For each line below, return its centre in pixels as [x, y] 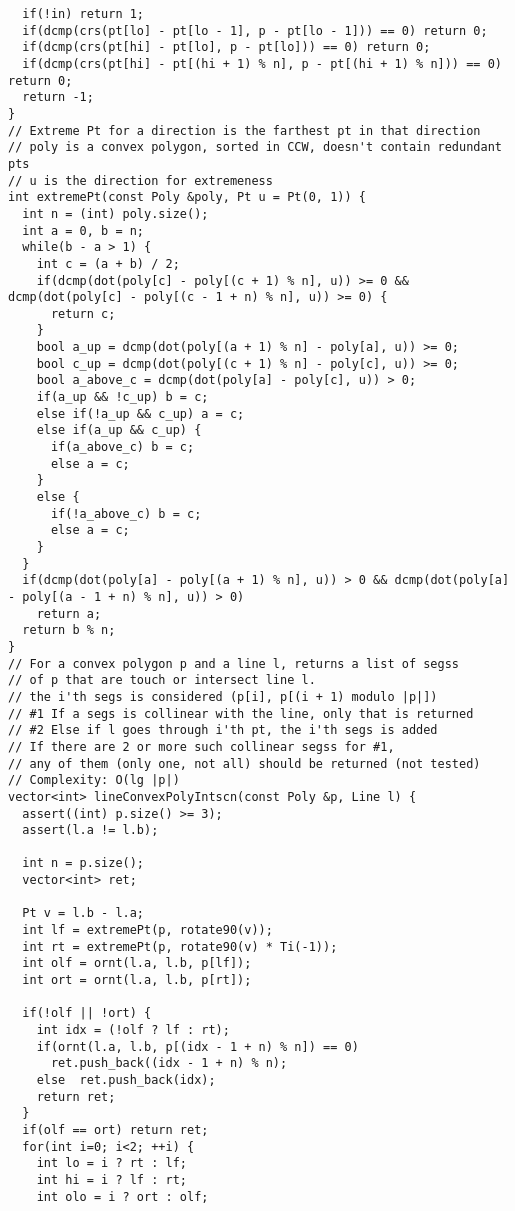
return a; [69, 613]
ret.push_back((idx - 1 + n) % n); [169, 1063]
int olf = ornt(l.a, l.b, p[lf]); [137, 963]
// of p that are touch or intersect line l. [162, 680]
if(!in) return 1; [83, 14]
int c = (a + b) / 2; [108, 263]
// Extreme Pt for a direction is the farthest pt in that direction [244, 130]
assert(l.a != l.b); [90, 830]
